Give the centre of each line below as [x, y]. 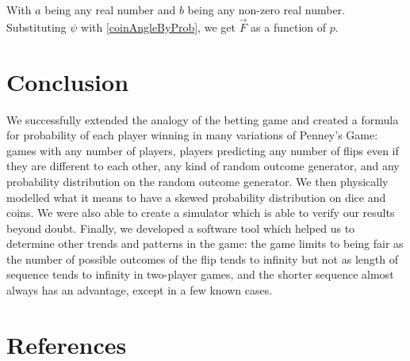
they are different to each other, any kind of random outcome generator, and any [203, 166]
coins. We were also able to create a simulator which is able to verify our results [201, 213]
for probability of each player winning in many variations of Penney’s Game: [192, 135]
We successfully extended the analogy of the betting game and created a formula [203, 119]
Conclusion [68, 81]
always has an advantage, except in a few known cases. [140, 290]
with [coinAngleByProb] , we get [158, 27]
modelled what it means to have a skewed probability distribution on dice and [196, 197]
